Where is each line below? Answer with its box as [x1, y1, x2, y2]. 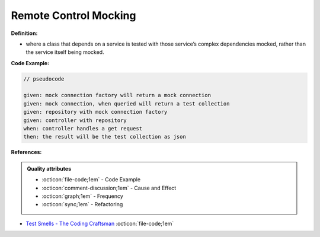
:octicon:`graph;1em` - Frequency [41, 193, 124, 200]
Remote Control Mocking [11, 9, 136, 22]
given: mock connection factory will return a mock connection [23, 92, 212, 99]
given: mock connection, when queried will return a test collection [23, 100, 230, 107]
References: [11, 149, 42, 156]
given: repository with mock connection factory [23, 108, 168, 116]
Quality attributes [27, 165, 71, 172]
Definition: [11, 30, 38, 37]
